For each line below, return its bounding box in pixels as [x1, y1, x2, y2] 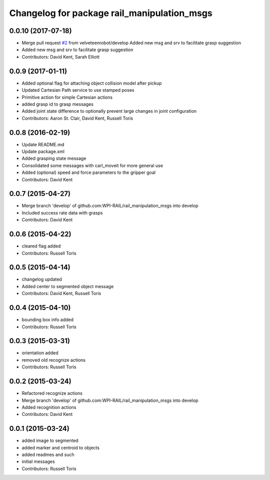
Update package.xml [21, 148, 65, 154]
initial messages [21, 458, 55, 464]
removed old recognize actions [21, 357, 86, 363]
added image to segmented [21, 437, 78, 443]
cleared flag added [21, 243, 61, 249]
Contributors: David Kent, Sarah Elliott [21, 54, 100, 60]
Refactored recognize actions [21, 390, 82, 396]
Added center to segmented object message [21, 283, 114, 289]
